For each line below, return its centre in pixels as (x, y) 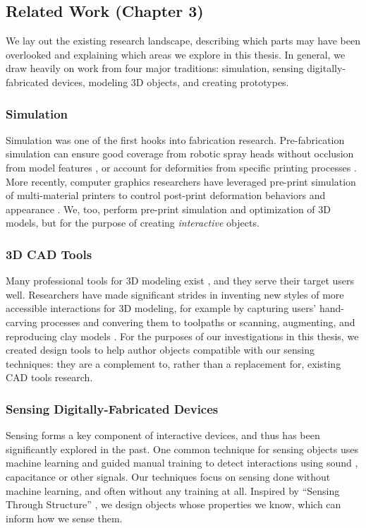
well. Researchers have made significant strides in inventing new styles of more (175, 294)
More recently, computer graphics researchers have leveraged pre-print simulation (181, 181)
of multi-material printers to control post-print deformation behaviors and (166, 195)
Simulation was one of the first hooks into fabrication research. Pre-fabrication (175, 139)
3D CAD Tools (49, 254)
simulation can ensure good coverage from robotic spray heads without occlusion (180, 154)
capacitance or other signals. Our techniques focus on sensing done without (168, 476)
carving (22, 322)
